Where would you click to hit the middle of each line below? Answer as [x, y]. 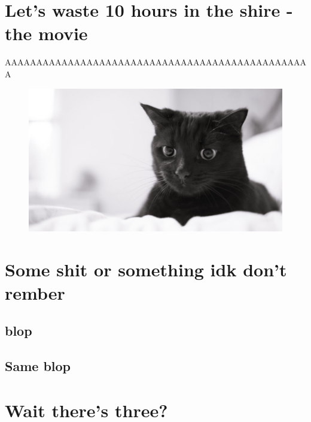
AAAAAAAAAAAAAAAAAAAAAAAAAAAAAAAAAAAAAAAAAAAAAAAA [155, 62]
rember [35, 292]
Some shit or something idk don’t [146, 269]
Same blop [38, 366]
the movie [46, 33]
